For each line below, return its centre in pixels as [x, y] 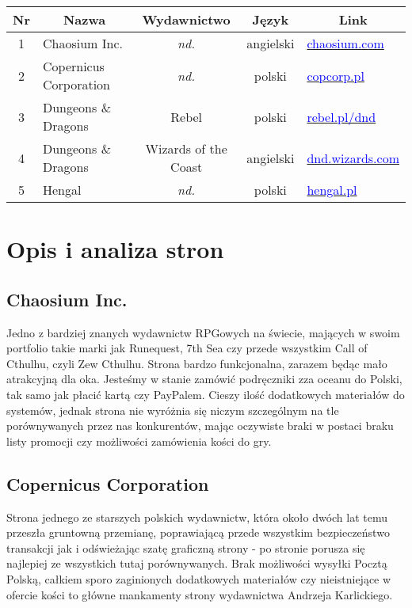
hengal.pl [332, 190]
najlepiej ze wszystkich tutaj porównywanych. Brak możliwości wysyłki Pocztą [197, 563]
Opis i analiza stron [115, 249]
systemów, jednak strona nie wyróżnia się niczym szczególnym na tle [173, 410]
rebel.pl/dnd [341, 116]
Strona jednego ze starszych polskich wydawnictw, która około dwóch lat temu [197, 517]
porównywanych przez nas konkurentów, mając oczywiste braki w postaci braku [200, 426]
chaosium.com [345, 43]
